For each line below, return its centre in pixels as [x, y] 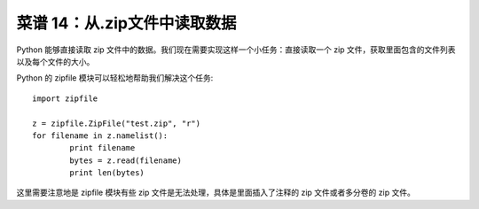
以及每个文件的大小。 [55, 61]
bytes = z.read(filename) [126, 160]
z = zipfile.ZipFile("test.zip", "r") [117, 123]
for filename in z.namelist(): [100, 135]
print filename [102, 148]
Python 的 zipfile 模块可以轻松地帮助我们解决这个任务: [115, 78]
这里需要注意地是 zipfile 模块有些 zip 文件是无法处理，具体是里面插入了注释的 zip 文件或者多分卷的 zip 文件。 [216, 193]
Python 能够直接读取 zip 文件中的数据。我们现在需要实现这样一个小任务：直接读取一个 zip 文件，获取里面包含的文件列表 [236, 50]
